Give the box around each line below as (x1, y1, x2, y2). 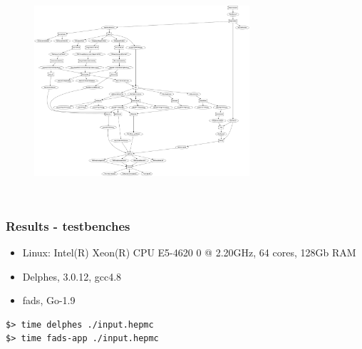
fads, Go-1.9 (22, 293, 76, 308)
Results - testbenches (6, 217, 130, 234)
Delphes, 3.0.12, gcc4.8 (22, 269, 122, 283)
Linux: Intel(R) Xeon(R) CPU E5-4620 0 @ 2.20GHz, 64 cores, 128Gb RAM (22, 245, 356, 260)
